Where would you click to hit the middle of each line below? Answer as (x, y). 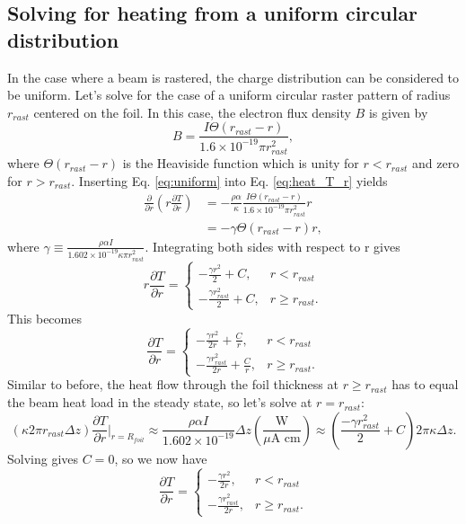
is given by (398, 112)
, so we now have (161, 458)
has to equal (425, 384)
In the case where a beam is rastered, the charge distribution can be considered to (233, 77)
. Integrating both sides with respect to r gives (273, 246)
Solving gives (43, 458)
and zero (435, 163)
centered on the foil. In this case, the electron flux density (192, 112)
